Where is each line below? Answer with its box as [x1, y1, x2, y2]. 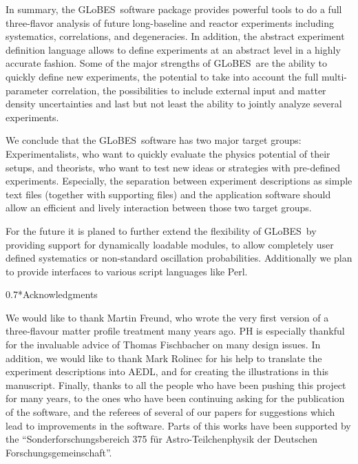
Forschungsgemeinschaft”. [6, 445, 112, 459]
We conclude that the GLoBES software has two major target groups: [6, 133, 302, 147]
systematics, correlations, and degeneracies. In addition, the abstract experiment [6, 29, 345, 43]
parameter [6, 83, 49, 97]
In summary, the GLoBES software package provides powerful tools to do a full [6, 2, 342, 16]
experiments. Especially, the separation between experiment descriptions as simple [6, 173, 352, 188]
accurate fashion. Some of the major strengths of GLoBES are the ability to [6, 56, 327, 70]
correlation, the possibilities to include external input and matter [51, 83, 326, 97]
